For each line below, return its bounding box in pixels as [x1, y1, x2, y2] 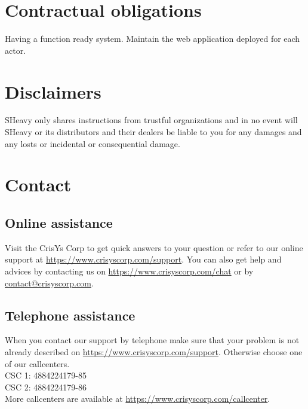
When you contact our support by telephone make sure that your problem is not [5, 334, 300, 346]
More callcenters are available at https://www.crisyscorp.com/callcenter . [5, 392, 270, 405]
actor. [5, 44, 26, 56]
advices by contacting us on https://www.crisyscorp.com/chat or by [5, 264, 254, 277]
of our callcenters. [5, 357, 70, 370]
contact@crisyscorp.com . [5, 276, 94, 289]
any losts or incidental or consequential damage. [5, 137, 180, 149]
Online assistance [5, 213, 113, 231]
